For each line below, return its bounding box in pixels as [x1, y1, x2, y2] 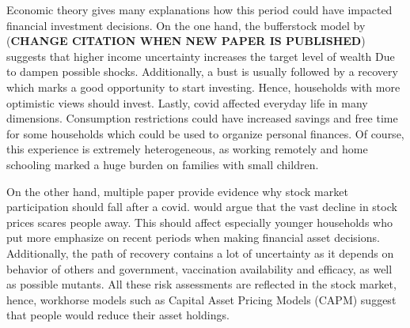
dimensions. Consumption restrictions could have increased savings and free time [6, 110, 398, 126]
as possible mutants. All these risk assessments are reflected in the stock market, [6, 276, 397, 292]
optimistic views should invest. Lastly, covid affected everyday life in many [6, 94, 368, 111]
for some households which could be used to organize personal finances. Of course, [6, 125, 404, 141]
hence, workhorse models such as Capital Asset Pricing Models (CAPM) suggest [6, 291, 397, 307]
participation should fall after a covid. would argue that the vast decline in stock [6, 198, 397, 215]
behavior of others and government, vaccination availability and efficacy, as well [6, 260, 393, 277]
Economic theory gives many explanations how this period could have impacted [6, 2, 393, 17]
